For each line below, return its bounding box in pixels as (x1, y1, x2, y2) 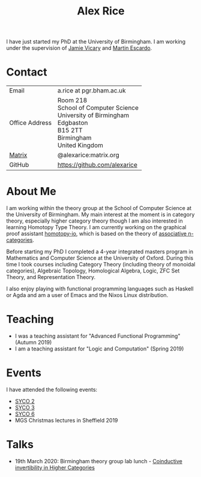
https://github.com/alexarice (57, 161, 138, 169)
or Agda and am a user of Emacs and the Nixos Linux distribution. (6, 292, 169, 299)
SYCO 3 (14, 404, 35, 411)
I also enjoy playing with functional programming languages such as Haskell (6, 285, 194, 292)
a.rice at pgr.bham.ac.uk (57, 86, 126, 95)
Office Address (9, 119, 52, 127)
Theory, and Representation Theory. (6, 274, 96, 281)
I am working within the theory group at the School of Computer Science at (6, 205, 192, 212)
